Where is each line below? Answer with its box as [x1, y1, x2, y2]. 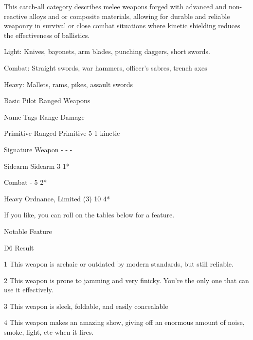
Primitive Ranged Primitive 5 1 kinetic [4, 128, 120, 138]
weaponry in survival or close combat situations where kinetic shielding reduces [4, 20, 240, 31]
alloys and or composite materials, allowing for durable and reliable [29, 11, 230, 21]
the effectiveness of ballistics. [4, 30, 90, 40]
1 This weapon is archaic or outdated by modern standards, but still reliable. [4, 259, 234, 269]
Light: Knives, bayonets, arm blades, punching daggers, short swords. [4, 46, 211, 56]
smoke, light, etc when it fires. [4, 327, 94, 337]
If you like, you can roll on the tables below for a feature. [4, 210, 175, 220]
